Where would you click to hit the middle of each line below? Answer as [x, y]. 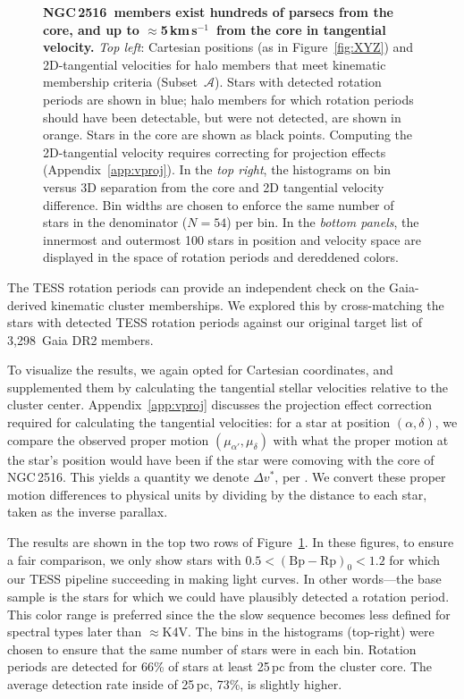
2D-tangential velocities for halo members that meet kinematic [215, 64]
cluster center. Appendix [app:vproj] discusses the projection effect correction [220, 404]
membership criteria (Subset [120, 82]
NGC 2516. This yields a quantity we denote [128, 477]
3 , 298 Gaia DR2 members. [80, 339]
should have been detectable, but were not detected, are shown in [222, 117]
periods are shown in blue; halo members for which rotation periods [228, 99]
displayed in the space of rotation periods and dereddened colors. [221, 257]
